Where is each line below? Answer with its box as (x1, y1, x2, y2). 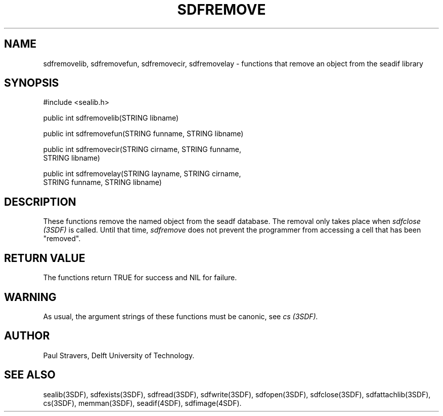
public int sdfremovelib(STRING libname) (43, 114, 179, 123)
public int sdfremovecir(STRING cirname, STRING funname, (43, 145, 241, 154)
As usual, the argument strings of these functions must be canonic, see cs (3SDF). (43, 312, 318, 321)
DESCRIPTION (4, 195, 76, 208)
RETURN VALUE (4, 251, 85, 264)
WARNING (4, 290, 57, 304)
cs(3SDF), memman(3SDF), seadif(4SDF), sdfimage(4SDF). (43, 398, 242, 407)
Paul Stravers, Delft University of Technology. (43, 351, 195, 360)
